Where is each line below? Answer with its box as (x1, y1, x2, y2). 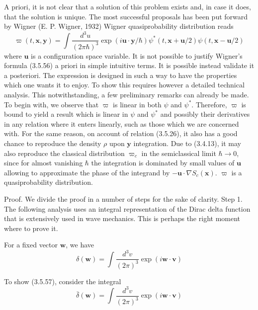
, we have (66, 239, 94, 250)
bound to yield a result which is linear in (4, 109, 128, 119)
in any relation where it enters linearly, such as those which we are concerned (4, 118, 239, 129)
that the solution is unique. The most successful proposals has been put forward (4, 11, 248, 21)
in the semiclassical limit (141, 148, 216, 158)
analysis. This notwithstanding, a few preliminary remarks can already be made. (4, 89, 249, 100)
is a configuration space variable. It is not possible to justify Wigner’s (31, 50, 243, 61)
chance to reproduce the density (4, 138, 101, 149)
